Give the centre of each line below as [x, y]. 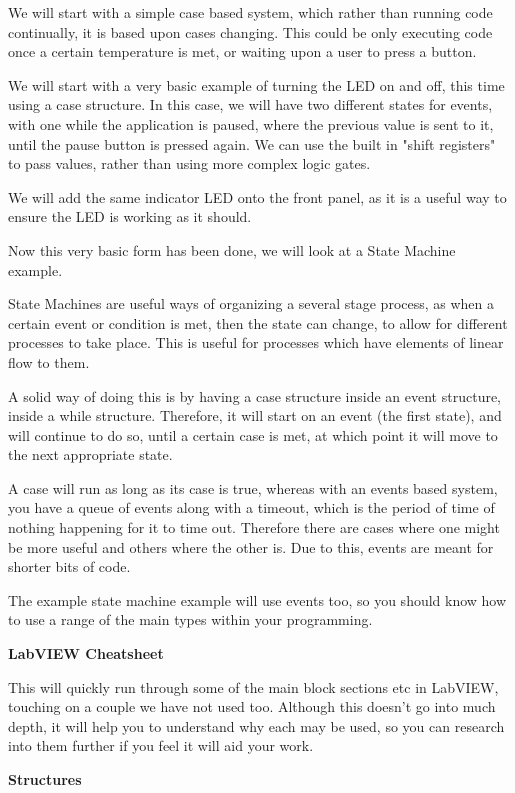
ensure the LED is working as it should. [130, 216]
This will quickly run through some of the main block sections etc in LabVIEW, [253, 686]
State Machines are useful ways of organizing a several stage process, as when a [251, 303]
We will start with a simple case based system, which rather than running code [250, 12]
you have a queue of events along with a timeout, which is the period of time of [251, 507]
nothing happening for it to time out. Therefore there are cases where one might [254, 527]
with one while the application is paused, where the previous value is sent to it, [251, 123]
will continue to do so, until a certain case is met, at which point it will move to [253, 434]
